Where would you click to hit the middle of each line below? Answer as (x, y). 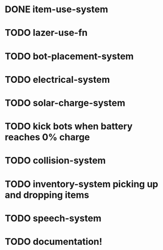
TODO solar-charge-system (65, 103)
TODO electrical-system (57, 79)
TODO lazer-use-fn (46, 33)
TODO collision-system (55, 161)
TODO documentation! (54, 242)
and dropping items (47, 195)
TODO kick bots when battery (69, 127)
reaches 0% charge (48, 137)
